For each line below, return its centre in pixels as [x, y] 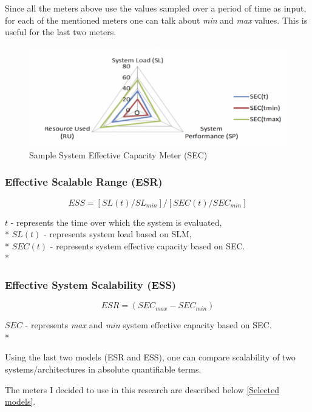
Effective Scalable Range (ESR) [84, 182]
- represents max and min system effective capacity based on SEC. [148, 325]
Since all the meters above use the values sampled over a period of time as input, [156, 8]
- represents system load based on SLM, [118, 234]
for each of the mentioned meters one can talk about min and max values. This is [156, 20]
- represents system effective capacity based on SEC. [148, 245]
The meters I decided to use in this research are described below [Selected [142, 389]
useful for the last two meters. [61, 32]
